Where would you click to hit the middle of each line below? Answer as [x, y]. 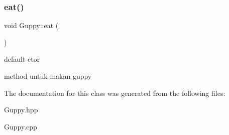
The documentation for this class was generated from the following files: [115, 93]
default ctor [22, 59]
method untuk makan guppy [48, 76]
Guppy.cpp [21, 126]
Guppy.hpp [21, 110]
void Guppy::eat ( [31, 25]
